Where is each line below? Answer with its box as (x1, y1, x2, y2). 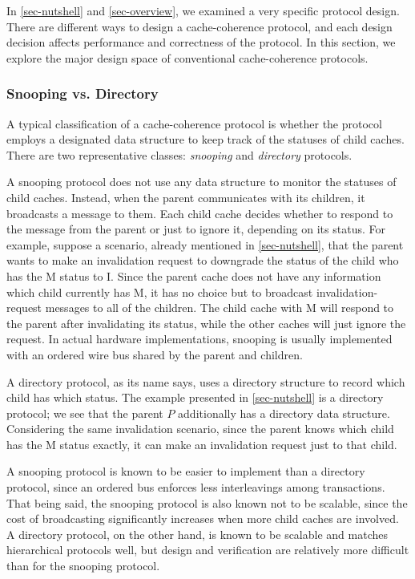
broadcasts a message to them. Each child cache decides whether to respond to (6, 204, 393, 221)
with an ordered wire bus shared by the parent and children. (6, 346, 303, 362)
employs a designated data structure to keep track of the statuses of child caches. (6, 131, 405, 148)
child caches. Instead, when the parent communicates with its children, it (6, 188, 365, 205)
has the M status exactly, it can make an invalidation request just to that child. (6, 435, 397, 452)
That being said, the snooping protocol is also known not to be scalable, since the (6, 494, 408, 511)
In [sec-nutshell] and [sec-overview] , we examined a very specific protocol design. (6, 2, 400, 18)
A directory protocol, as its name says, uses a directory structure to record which (6, 373, 405, 390)
